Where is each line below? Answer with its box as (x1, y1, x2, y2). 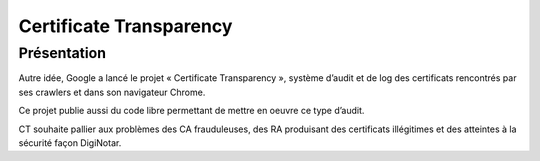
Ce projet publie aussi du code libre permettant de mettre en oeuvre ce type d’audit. (18, 105, 365, 117)
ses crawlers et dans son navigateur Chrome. (18, 86, 206, 98)
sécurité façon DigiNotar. (18, 136, 122, 149)
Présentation (18, 44, 107, 62)
